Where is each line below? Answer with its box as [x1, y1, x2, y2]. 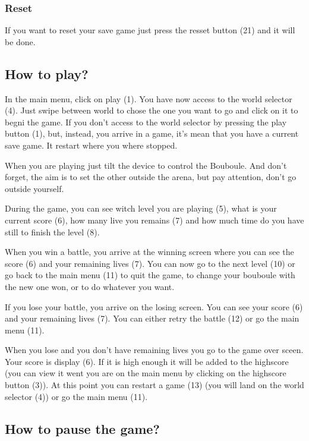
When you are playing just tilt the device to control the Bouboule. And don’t [5, 159, 287, 171]
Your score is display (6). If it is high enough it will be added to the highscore [5, 355, 289, 367]
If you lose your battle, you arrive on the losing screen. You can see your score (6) [5, 300, 303, 313]
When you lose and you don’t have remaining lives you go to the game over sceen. [5, 344, 304, 356]
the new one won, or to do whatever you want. [5, 280, 175, 292]
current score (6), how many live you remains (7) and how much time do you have [5, 213, 304, 226]
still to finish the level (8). [5, 225, 100, 238]
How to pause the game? [5, 419, 160, 437]
